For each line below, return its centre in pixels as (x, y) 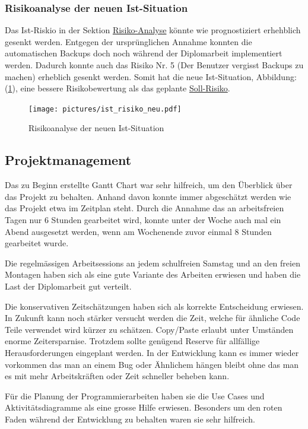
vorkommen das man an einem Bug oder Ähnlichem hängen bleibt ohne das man (152, 364)
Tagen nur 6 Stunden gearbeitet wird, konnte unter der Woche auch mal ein (143, 220)
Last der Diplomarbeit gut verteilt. (68, 286)
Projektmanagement (68, 160)
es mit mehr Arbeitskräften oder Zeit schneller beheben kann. (117, 376)
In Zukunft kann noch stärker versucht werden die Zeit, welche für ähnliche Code (153, 318)
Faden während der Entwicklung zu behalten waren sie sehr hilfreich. (130, 419)
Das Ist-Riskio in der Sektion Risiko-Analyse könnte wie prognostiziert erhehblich (153, 30)
